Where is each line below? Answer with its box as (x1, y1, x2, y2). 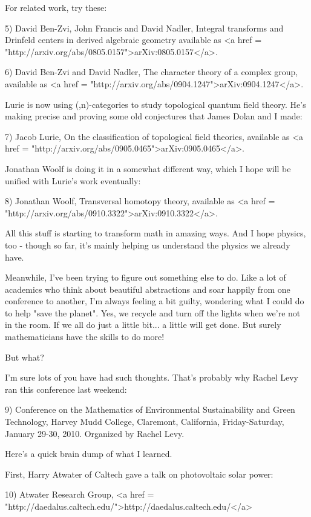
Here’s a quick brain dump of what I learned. (5, 447, 172, 460)
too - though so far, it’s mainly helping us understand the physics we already (5, 238, 290, 251)
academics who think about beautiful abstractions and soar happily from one (5, 282, 290, 295)
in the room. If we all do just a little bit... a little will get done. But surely (5, 318, 281, 331)
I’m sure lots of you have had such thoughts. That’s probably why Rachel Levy (5, 371, 299, 384)
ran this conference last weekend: (5, 382, 127, 395)
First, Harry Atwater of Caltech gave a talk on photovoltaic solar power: (5, 467, 273, 480)
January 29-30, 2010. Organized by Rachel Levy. (5, 427, 185, 439)
